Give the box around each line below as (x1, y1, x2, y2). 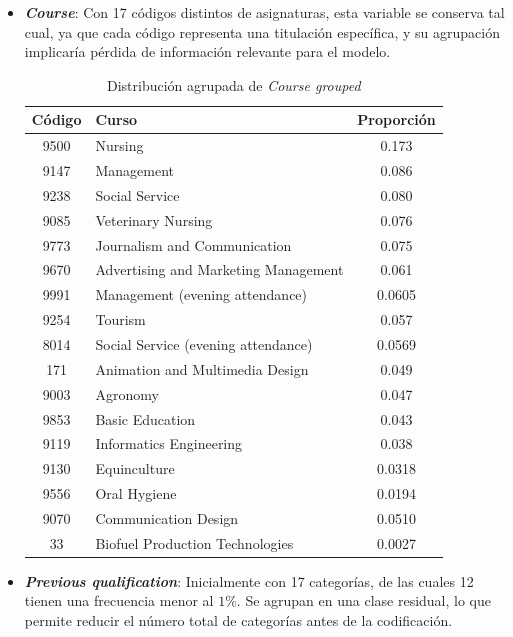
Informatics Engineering (95, 433, 243, 454)
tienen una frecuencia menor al (24, 590, 214, 611)
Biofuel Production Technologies (95, 532, 294, 553)
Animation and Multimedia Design (95, 358, 309, 379)
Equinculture (95, 458, 175, 479)
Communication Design (95, 507, 239, 528)
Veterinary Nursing (95, 209, 213, 230)
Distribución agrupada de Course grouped (106, 74, 361, 95)
